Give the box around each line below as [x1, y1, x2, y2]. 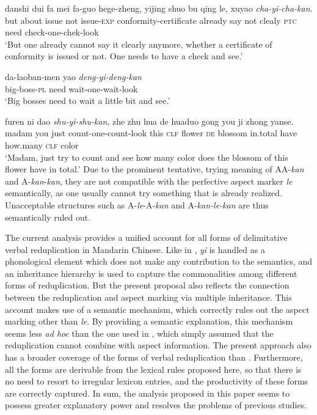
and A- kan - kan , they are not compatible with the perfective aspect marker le [5, 174, 293, 187]
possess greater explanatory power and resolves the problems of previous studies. [5, 398, 307, 411]
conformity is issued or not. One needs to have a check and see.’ [5, 50, 243, 62]
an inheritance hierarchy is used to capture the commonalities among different [5, 266, 297, 279]
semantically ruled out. [5, 210, 91, 223]
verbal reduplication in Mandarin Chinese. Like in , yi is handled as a [5, 243, 265, 255]
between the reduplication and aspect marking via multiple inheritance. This [5, 291, 292, 304]
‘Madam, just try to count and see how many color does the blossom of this [5, 150, 288, 163]
